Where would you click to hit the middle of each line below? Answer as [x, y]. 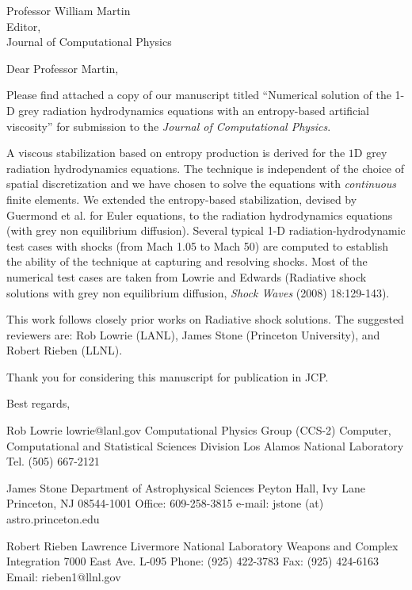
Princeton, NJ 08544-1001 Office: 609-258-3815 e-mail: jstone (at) [165, 503]
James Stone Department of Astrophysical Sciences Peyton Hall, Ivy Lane [186, 487]
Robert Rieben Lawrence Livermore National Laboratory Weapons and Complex [202, 545]
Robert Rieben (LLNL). [65, 350]
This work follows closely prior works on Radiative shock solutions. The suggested [205, 319]
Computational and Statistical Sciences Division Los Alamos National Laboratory [205, 445]
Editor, [24, 26]
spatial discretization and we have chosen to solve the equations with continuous [202, 184]
